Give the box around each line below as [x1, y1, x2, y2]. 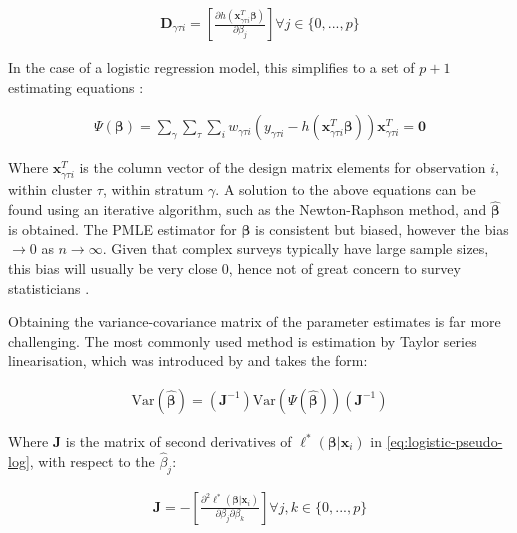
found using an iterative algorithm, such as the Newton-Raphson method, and [8, 199, 487, 220]
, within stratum [102, 179, 204, 200]
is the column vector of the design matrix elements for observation [79, 157, 486, 178]
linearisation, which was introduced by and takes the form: [8, 350, 368, 371]
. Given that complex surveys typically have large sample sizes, [102, 238, 489, 259]
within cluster [8, 179, 93, 200]
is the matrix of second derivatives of [65, 431, 292, 451]
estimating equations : [8, 76, 144, 97]
